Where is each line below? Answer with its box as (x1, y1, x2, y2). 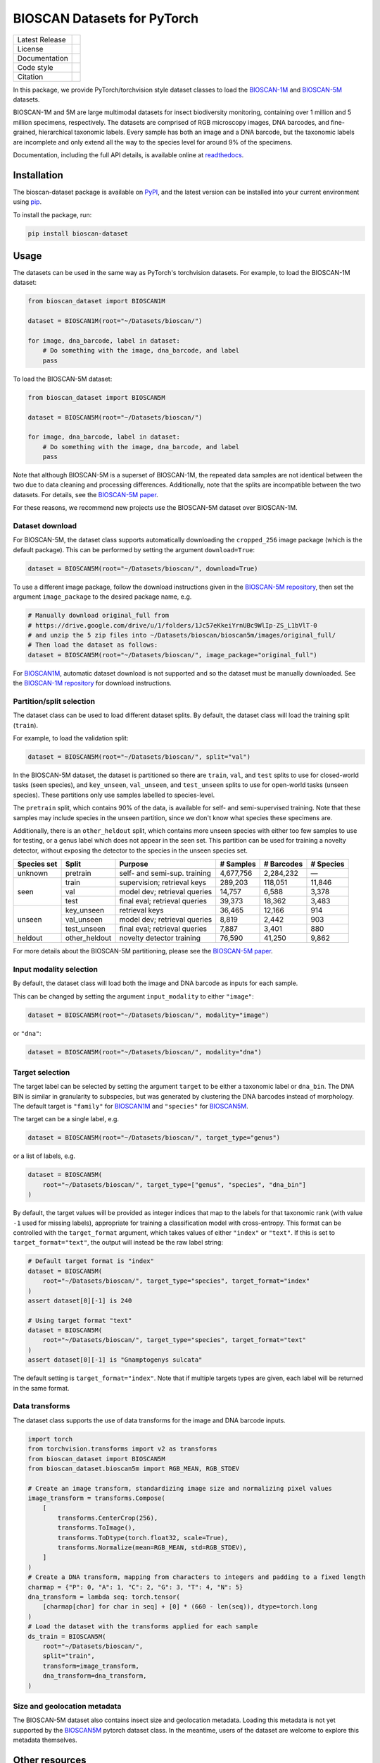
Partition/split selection (13, 696, 95, 706)
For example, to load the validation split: (13, 733, 129, 742)
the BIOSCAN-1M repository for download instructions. (13, 679, 172, 688)
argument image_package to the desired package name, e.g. (13, 592, 192, 601)
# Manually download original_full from (27, 611, 169, 620)
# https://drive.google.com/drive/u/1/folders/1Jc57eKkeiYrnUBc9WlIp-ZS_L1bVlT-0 (27, 621, 318, 629)
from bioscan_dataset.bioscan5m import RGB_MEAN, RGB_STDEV (27, 1464, 240, 1472)
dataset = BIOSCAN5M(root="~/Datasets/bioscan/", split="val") (27, 752, 251, 761)
